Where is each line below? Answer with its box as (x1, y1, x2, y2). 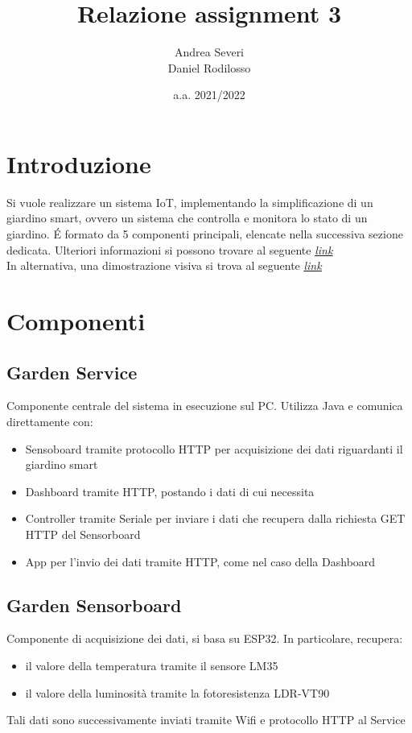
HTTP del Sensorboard (25, 525, 141, 542)
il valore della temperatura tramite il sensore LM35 (25, 656, 278, 673)
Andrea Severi (174, 43, 245, 60)
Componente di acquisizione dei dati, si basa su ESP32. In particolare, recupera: (6, 630, 403, 647)
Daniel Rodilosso (167, 59, 251, 76)
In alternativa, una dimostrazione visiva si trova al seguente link (6, 257, 322, 274)
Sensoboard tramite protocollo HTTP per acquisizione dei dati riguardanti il (25, 440, 403, 457)
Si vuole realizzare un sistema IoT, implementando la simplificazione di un (6, 193, 373, 210)
